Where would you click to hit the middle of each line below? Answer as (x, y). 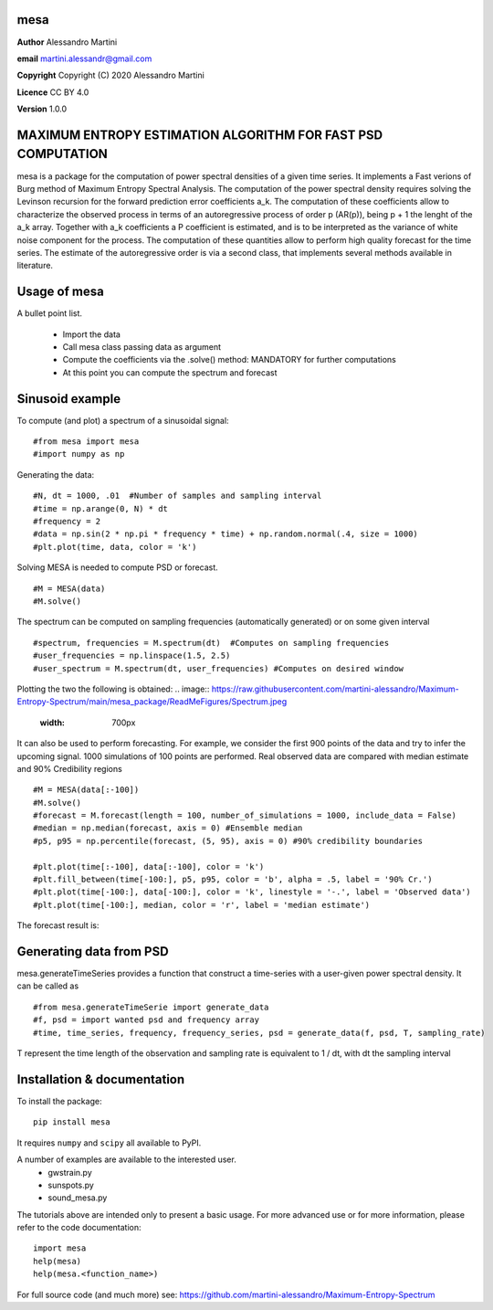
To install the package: (59, 1101)
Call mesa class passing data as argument (142, 347)
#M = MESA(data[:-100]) (86, 790)
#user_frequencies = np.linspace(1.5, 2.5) (132, 656)
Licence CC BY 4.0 (53, 92)
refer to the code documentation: (79, 1228)
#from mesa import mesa (86, 442)
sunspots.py (71, 1185)
